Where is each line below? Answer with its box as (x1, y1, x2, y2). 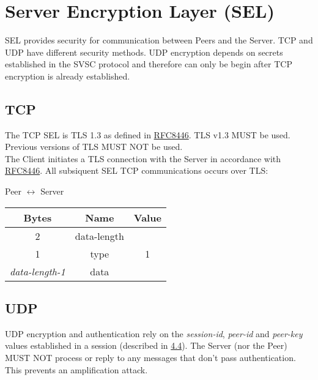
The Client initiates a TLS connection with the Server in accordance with (5, 152, 281, 165)
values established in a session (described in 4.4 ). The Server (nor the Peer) (5, 339, 287, 352)
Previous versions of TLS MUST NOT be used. (5, 140, 183, 153)
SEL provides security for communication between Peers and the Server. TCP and (5, 34, 313, 47)
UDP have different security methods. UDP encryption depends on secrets (5, 45, 283, 58)
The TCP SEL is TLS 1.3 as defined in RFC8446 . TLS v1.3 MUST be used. (5, 128, 290, 141)
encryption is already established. (5, 69, 130, 82)
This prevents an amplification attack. (5, 363, 148, 376)
